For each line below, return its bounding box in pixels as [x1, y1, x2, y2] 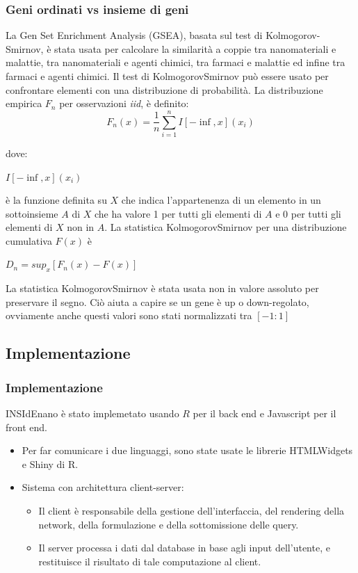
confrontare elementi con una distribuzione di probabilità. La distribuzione [6, 82, 323, 97]
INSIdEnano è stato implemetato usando [6, 406, 179, 421]
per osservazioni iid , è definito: [59, 96, 189, 111]
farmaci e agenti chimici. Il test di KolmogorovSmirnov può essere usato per [6, 69, 329, 83]
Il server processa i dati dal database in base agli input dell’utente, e [38, 540, 330, 555]
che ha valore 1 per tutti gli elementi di [95, 206, 262, 220]
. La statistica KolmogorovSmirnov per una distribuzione [104, 220, 347, 234]
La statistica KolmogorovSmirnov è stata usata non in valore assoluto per [6, 281, 319, 296]
